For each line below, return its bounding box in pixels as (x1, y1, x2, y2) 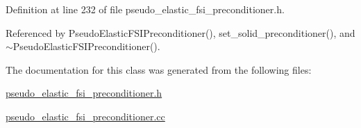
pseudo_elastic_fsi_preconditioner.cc (6, 109, 165, 123)
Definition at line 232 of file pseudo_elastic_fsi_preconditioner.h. (6, 2, 285, 16)
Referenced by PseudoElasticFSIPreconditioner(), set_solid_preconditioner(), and (6, 25, 355, 40)
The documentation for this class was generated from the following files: (6, 62, 312, 77)
